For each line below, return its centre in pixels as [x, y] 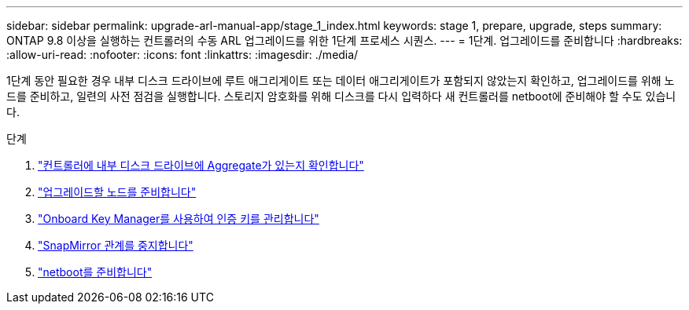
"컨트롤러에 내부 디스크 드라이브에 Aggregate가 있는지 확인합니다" [201, 165]
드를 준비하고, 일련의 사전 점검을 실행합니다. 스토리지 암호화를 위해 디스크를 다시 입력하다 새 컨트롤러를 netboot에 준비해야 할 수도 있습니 [341, 96]
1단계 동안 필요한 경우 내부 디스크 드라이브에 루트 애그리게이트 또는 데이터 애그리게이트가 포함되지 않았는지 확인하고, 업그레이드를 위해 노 [341, 80]
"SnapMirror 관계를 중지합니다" [116, 245]
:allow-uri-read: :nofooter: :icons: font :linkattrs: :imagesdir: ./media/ [182, 55]
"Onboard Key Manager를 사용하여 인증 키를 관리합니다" [179, 219]
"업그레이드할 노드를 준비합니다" [117, 192]
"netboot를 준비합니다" [95, 272]
